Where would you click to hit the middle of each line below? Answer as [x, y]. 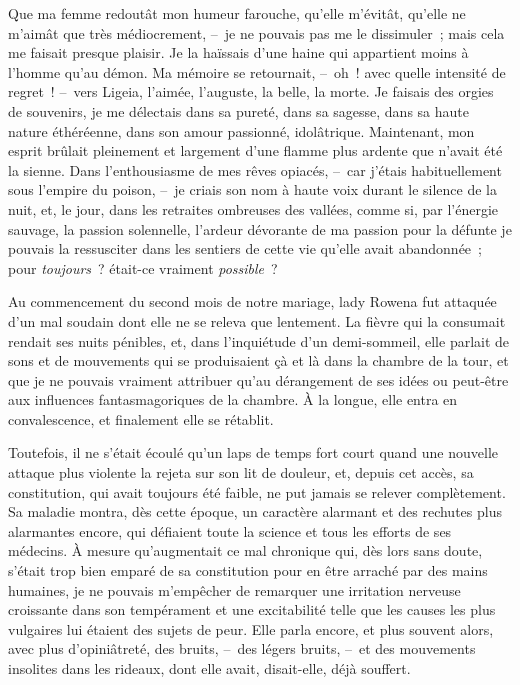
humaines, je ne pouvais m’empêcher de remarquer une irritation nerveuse [234, 589]
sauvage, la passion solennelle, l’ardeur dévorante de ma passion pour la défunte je [260, 228]
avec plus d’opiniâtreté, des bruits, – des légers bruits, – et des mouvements [242, 648]
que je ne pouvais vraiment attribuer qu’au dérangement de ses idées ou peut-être [258, 379]
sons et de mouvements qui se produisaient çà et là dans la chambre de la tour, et [258, 360]
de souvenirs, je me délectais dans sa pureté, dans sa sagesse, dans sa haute [238, 110]
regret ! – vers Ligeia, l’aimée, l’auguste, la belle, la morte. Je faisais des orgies [251, 91]
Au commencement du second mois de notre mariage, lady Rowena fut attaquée [252, 301]
